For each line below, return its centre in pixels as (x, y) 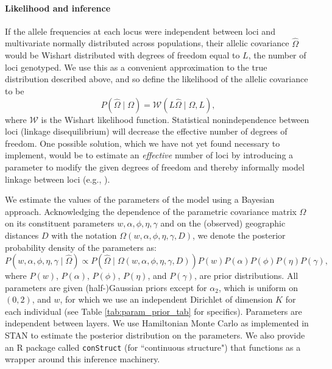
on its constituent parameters (60, 223)
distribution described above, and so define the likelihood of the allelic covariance (157, 79)
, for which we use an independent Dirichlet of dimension (166, 299)
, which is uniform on (258, 287)
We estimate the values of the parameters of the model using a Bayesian (140, 199)
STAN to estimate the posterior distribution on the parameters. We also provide (155, 335)
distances (22, 235)
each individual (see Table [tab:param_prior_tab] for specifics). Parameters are (154, 311)
